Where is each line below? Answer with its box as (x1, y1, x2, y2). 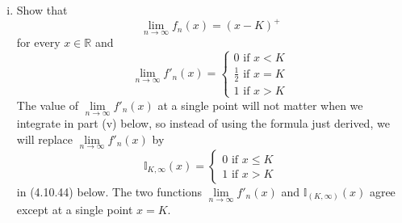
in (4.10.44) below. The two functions (16, 183, 202, 200)
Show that (16, 2, 68, 18)
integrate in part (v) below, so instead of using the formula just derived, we (16, 115, 390, 132)
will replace (16, 130, 73, 147)
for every (16, 34, 61, 51)
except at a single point (16, 201, 133, 218)
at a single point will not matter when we (157, 96, 363, 113)
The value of (16, 96, 79, 113)
